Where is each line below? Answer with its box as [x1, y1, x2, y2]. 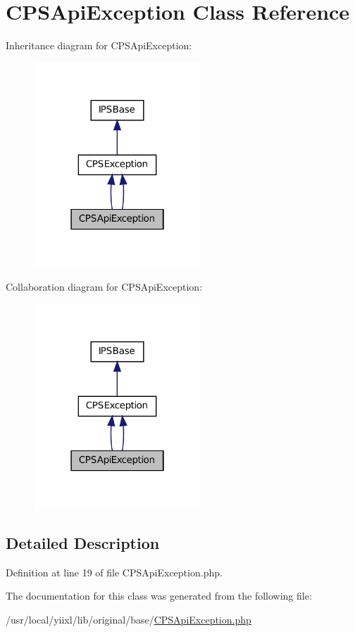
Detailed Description [6, 532, 160, 554]
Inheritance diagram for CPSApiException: [6, 38, 192, 53]
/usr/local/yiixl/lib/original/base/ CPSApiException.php [6, 612, 251, 627]
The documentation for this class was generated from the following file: [6, 588, 312, 603]
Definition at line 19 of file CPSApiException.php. [6, 564, 223, 579]
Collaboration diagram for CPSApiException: [6, 279, 203, 294]
